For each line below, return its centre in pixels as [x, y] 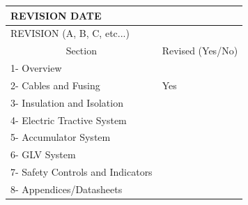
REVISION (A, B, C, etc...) [70, 33]
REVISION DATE [56, 15]
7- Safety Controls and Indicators [82, 172]
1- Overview [36, 68]
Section [81, 51]
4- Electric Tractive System [69, 120]
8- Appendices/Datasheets [67, 189]
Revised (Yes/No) [200, 51]
